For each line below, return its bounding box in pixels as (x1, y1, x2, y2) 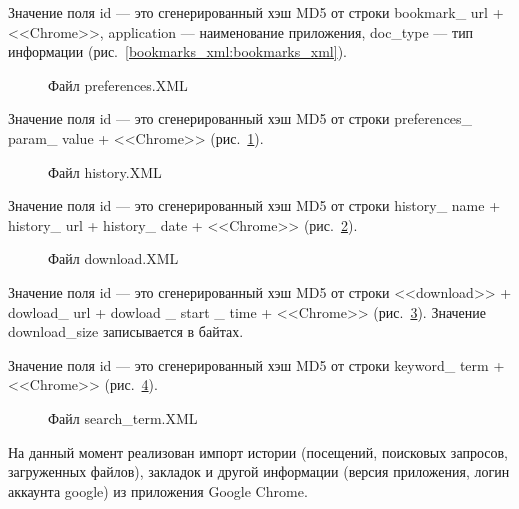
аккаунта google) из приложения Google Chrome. (8, 480, 308, 501)
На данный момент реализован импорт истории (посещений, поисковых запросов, (8, 441, 508, 462)
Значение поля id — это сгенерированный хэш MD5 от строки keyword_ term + (8, 354, 505, 375)
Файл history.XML (48, 161, 162, 182)
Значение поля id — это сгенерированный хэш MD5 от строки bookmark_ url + (8, 2, 504, 22)
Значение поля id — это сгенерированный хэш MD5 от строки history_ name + (8, 195, 501, 216)
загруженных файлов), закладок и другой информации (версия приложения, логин (8, 461, 510, 482)
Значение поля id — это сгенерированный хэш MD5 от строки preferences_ (8, 108, 473, 129)
